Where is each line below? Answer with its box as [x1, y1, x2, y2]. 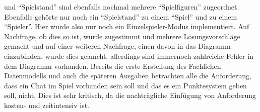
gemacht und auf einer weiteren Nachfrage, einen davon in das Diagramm [4, 41, 231, 51]
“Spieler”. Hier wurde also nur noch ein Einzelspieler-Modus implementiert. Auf [4, 21, 249, 32]
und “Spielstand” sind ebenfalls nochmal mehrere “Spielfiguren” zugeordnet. [4, 2, 239, 12]
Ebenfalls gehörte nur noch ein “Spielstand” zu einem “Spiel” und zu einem [4, 11, 237, 22]
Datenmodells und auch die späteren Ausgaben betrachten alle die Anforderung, [4, 70, 252, 81]
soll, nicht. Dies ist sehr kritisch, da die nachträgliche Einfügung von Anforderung [4, 90, 256, 100]
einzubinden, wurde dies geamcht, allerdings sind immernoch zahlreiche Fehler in [4, 50, 253, 61]
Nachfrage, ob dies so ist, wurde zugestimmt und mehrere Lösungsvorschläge [4, 31, 240, 41]
